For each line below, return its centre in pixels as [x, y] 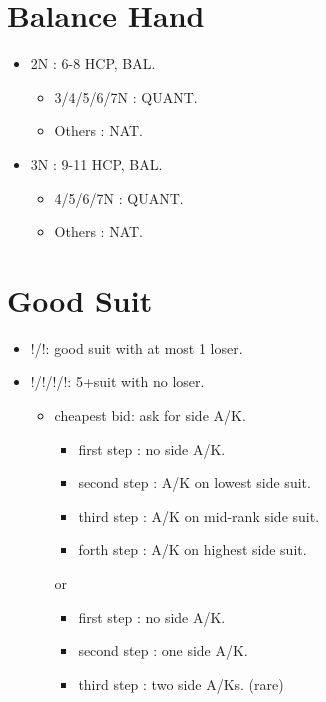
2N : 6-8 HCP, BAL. [93, 63]
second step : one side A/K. [163, 650]
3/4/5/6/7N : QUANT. [126, 96]
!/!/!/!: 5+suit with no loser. [117, 381]
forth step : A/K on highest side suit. [192, 549]
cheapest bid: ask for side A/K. [150, 415]
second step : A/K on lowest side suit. [194, 482]
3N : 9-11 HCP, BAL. [96, 163]
